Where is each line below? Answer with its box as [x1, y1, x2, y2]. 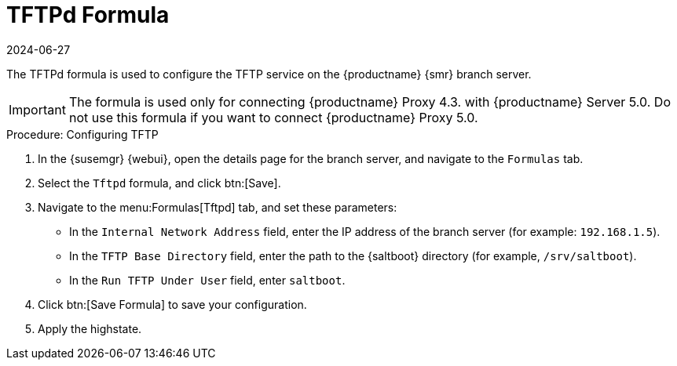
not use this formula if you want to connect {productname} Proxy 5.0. [68, 109, 478, 125]
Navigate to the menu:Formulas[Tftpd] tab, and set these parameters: [38, 200, 397, 214]
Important [9, 101, 66, 118]
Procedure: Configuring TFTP [6, 127, 159, 141]
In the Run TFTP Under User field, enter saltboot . [69, 273, 346, 287]
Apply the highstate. [38, 321, 142, 335]
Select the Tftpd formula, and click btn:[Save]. [38, 176, 281, 190]
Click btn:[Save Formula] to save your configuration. [38, 297, 307, 311]
